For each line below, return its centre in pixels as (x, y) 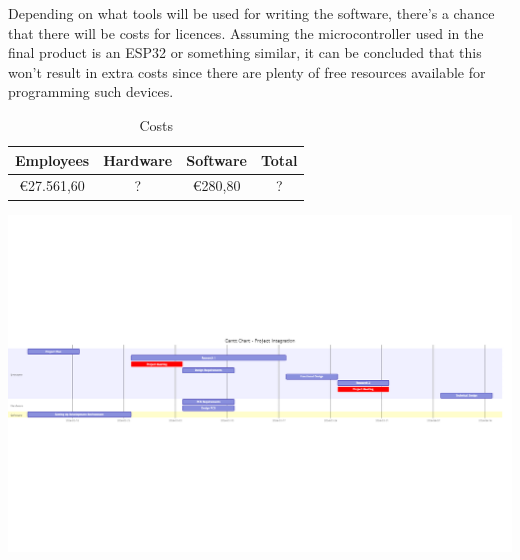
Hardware (138, 159)
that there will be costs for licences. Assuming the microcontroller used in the (246, 32)
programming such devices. (91, 91)
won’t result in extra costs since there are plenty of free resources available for (247, 71)
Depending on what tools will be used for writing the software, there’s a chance (251, 13)
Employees (52, 159)
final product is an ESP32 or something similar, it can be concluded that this (245, 52)
